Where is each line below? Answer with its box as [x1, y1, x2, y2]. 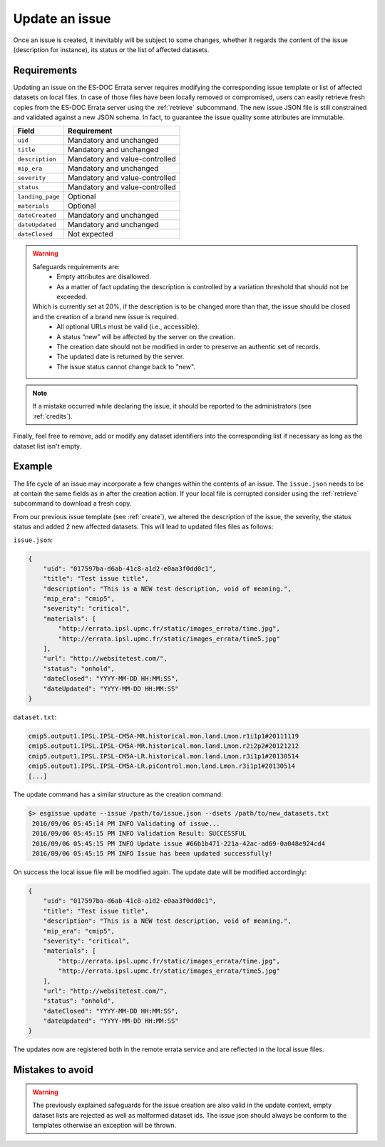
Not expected [68, 229, 113, 239]
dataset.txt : [13, 713, 57, 721]
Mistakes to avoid [13, 1064, 94, 1076]
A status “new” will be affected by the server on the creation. [56, 332, 235, 341]
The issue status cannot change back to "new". [56, 362, 196, 371]
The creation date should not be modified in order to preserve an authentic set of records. [56, 342, 321, 351]
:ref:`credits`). [32, 411, 73, 421]
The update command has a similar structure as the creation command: [13, 790, 224, 799]
